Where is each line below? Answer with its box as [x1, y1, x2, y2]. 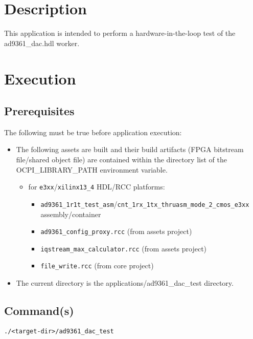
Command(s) [4, 303, 74, 319]
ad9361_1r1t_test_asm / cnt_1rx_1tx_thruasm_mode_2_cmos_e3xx [40, 198, 249, 209]
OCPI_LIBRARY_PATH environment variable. [16, 164, 168, 175]
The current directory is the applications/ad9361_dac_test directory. [16, 278, 234, 288]
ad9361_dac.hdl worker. [4, 37, 80, 48]
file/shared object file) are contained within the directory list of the [16, 154, 227, 165]
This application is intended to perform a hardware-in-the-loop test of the [4, 28, 236, 38]
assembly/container [40, 208, 101, 219]
